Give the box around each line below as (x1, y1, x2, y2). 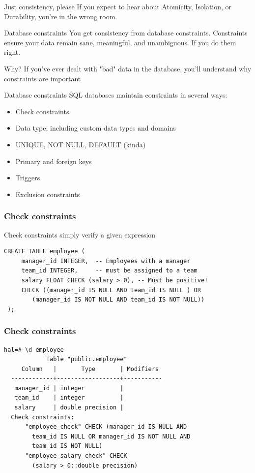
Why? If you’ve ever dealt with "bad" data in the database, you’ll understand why (4, 63, 252, 73)
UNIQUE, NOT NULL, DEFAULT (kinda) (15, 139, 146, 149)
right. (4, 47, 21, 57)
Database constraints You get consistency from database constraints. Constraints (4, 28, 248, 38)
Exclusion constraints (15, 189, 80, 199)
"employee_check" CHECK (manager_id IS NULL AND (25, 423, 187, 431)
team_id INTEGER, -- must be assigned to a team (21, 267, 198, 274)
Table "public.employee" (46, 356, 127, 363)
